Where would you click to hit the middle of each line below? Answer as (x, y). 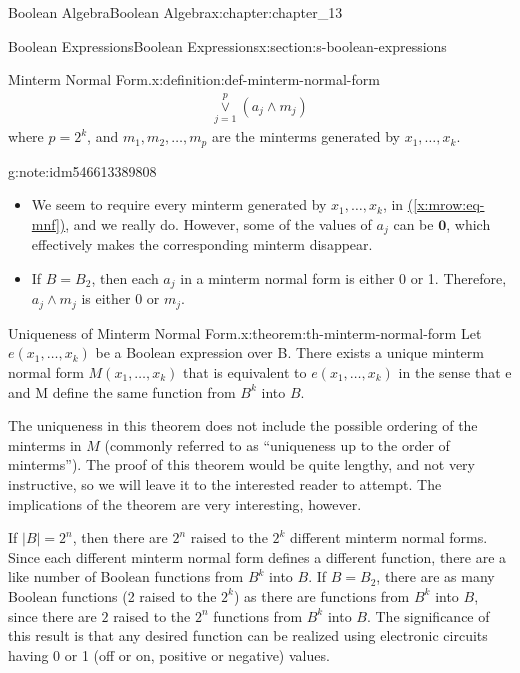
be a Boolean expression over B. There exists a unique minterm (289, 352)
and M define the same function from (122, 391)
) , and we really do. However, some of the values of (215, 223)
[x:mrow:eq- (449, 204)
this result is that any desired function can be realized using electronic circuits (248, 635)
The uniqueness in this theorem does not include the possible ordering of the (243, 425)
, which (468, 223)
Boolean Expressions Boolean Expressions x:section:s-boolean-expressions (227, 45)
